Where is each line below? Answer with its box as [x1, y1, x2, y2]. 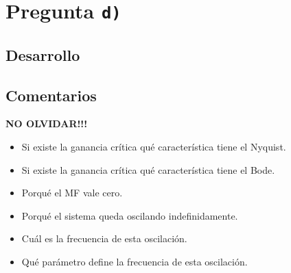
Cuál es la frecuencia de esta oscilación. [21, 231, 187, 246]
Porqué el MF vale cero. [21, 185, 123, 200]
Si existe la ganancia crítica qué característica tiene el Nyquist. [21, 140, 286, 154]
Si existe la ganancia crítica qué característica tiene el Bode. [21, 162, 275, 177]
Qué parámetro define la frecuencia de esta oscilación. [21, 255, 248, 269]
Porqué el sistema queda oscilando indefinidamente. [21, 208, 238, 222]
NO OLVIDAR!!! [5, 116, 88, 131]
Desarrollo [5, 44, 80, 65]
